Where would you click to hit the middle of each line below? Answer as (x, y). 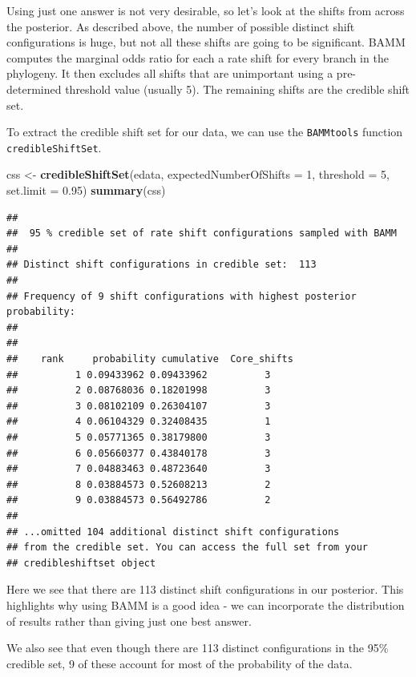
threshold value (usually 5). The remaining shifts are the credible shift (238, 89)
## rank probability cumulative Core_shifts (150, 359)
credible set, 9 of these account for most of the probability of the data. (180, 663)
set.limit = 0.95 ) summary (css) (86, 190)
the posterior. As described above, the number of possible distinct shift (181, 26)
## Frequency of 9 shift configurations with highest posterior (182, 296)
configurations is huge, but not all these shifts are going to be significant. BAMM (206, 42)
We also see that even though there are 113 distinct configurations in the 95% (198, 648)
